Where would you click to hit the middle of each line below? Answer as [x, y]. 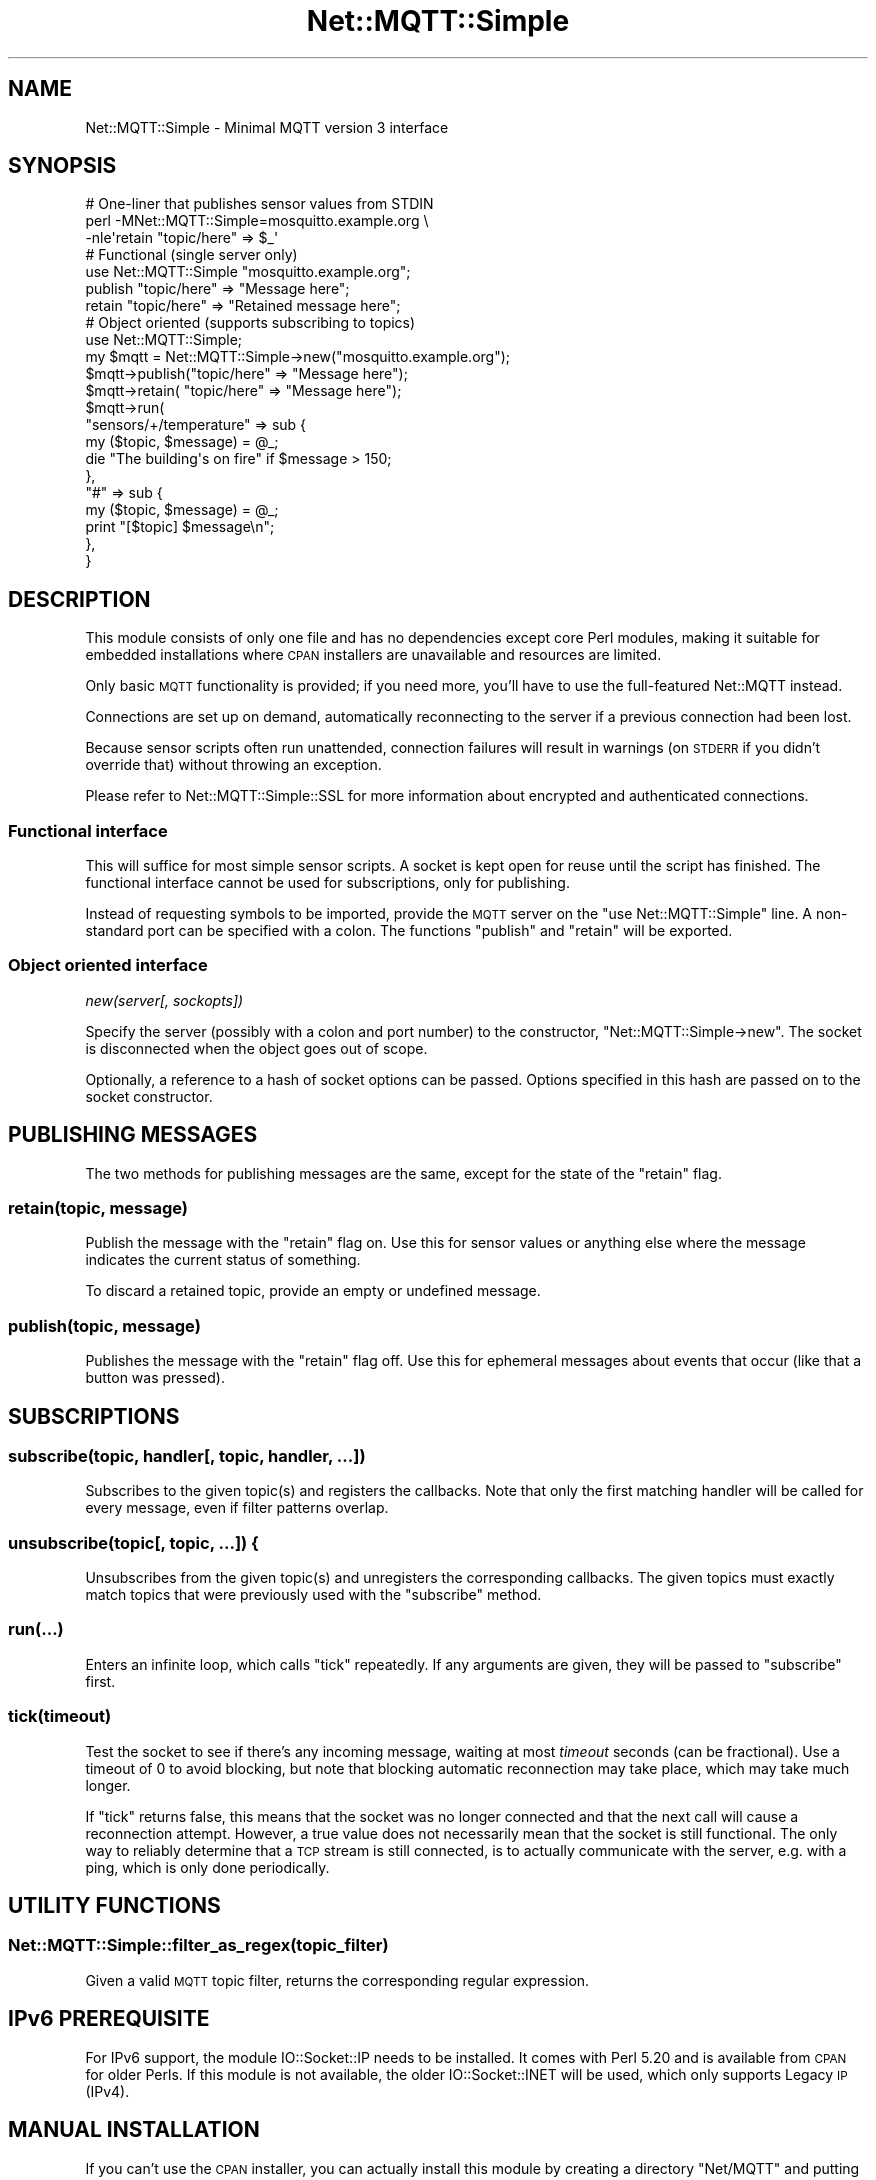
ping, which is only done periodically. [207, 1867]
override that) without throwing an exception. [233, 765]
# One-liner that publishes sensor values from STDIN [259, 204]
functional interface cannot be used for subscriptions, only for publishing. [327, 883]
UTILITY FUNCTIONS [114, 1906]
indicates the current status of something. [223, 1260]
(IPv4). [107, 2091]
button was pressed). [155, 1378]
